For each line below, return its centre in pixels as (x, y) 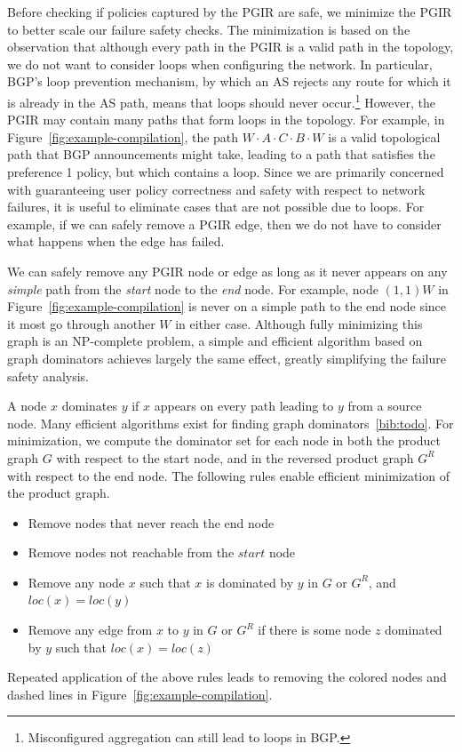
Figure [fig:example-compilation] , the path (123, 136)
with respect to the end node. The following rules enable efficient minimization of (228, 475)
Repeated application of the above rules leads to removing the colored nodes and (227, 677)
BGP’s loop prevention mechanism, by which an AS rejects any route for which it (229, 81)
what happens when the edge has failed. (116, 241)
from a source (385, 406)
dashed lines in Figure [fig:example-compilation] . (140, 694)
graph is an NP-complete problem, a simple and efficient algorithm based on (215, 341)
